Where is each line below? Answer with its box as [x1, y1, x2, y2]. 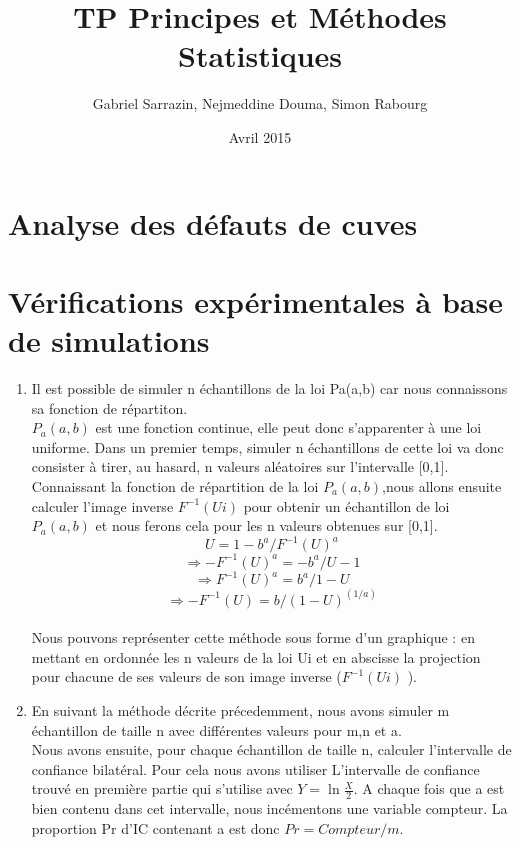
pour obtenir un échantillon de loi [243, 495, 450, 516]
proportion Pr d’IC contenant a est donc [31, 817, 280, 838]
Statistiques [177, 35, 343, 76]
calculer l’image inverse [31, 495, 174, 516]
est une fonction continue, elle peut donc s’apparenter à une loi [95, 417, 482, 438]
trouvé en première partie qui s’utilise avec [31, 778, 293, 799]
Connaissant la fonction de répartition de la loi [31, 475, 319, 496]
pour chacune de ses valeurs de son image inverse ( [31, 666, 342, 687]
